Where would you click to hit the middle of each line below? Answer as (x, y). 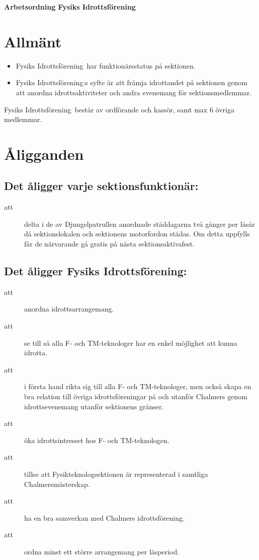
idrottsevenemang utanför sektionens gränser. (94, 406)
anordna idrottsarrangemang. (69, 309)
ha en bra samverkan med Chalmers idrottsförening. (104, 517)
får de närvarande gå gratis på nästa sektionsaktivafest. (109, 244)
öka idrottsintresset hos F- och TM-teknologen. (97, 440)
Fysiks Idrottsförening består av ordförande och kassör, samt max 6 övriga (119, 109)
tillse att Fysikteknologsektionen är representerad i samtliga (116, 474)
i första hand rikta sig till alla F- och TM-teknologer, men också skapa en (138, 386)
